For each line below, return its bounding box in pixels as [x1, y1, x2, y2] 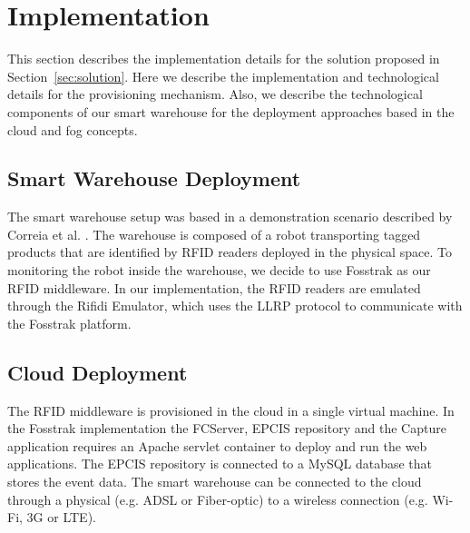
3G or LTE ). [26, 508, 96, 527]
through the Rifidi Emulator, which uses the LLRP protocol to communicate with [7, 296, 463, 315]
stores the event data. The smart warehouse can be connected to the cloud [7, 472, 422, 491]
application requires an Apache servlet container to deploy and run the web [7, 436, 427, 455]
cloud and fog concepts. [7, 120, 138, 139]
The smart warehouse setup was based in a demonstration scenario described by [7, 207, 453, 226]
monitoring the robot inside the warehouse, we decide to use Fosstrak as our [7, 261, 431, 280]
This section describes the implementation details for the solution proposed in [7, 49, 440, 68]
